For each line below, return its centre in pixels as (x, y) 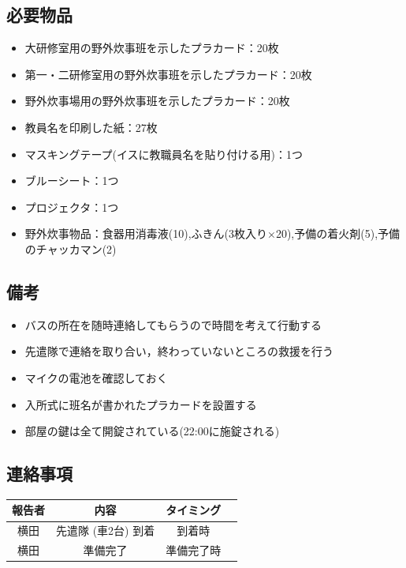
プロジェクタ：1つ (72, 207)
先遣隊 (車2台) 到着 (106, 530)
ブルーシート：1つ (72, 181)
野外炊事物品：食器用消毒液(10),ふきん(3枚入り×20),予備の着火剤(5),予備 (212, 233)
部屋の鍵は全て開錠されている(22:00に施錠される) (152, 431)
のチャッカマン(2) (71, 248)
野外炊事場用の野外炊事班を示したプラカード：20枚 (157, 101)
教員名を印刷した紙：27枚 (91, 127)
